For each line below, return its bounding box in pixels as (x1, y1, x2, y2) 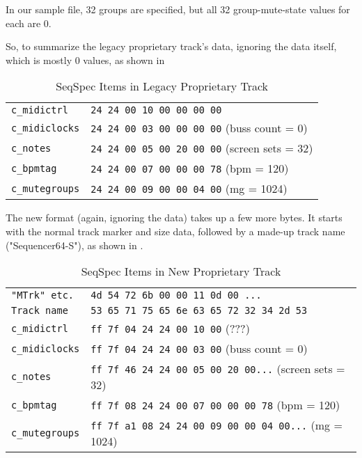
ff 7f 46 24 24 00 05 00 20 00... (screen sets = (90, 361, 345, 377)
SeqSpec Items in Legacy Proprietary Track (56, 78, 269, 95)
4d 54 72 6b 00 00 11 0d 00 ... (90, 290, 262, 301)
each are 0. (6, 15, 52, 30)
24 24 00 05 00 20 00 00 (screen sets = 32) (90, 140, 313, 157)
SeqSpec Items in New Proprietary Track (81, 263, 281, 280)
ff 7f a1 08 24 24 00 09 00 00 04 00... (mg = (90, 417, 343, 434)
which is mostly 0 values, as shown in (6, 52, 165, 67)
